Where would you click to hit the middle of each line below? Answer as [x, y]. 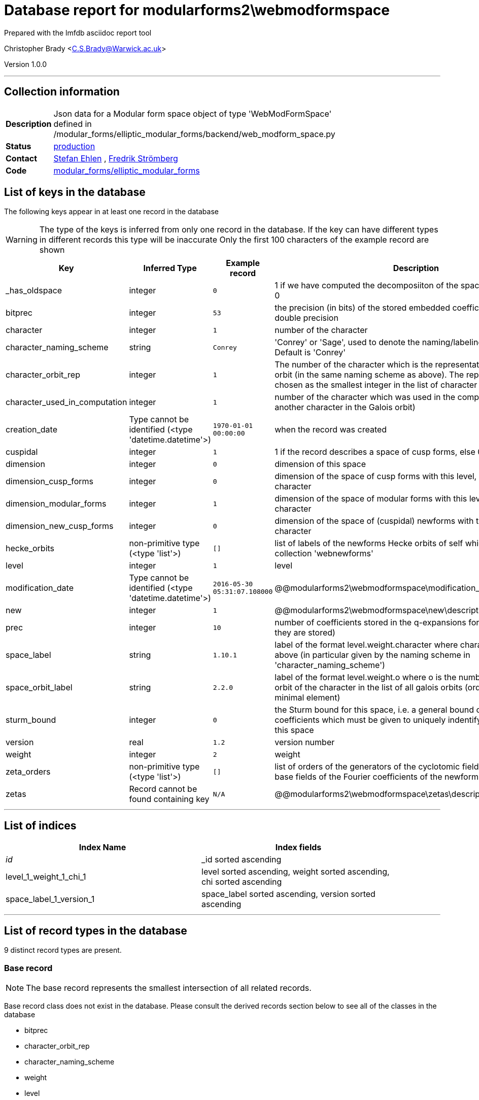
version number [305, 742]
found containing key [169, 799]
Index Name [102, 847]
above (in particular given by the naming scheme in [372, 655]
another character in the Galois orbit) [345, 407]
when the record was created [331, 430]
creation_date [32, 430]
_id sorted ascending [242, 860]
